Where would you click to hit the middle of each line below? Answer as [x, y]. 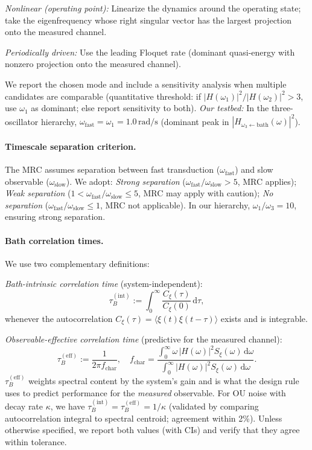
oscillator [22, 121]
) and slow [254, 169]
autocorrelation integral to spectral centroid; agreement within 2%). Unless [144, 418]
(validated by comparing [214, 406]
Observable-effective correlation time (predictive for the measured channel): [144, 339]
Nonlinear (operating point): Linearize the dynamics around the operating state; [153, 8]
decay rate [24, 406]
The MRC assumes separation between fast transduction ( [113, 169]
